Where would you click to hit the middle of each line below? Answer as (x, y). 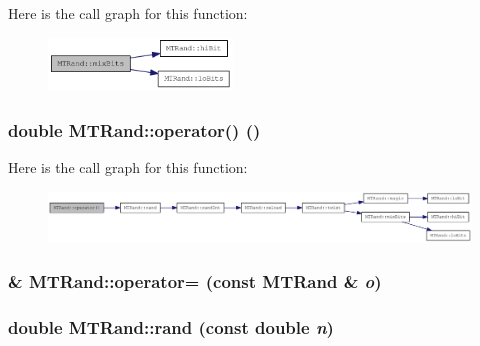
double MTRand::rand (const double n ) (171, 326)
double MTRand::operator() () (134, 129)
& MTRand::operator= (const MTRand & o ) (195, 281)
